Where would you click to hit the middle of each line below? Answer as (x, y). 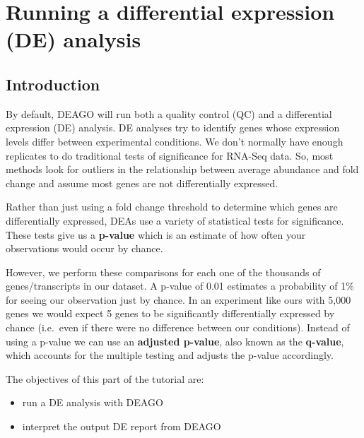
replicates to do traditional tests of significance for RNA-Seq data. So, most (170, 155)
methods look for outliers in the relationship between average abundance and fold (182, 169)
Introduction (53, 84)
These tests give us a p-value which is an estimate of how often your (156, 234)
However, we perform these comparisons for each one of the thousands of (163, 272)
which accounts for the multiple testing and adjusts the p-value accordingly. (170, 355)
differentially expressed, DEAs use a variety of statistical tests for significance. (175, 220)
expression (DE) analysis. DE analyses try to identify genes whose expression (173, 128)
